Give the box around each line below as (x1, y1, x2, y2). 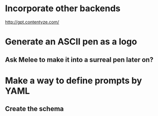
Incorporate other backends (5, 3, 121, 14)
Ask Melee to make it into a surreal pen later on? (5, 56, 154, 64)
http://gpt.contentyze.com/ (5, 19, 59, 25)
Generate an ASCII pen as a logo (5, 36, 138, 47)
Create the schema (5, 105, 64, 113)
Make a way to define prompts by (5, 75, 142, 86)
